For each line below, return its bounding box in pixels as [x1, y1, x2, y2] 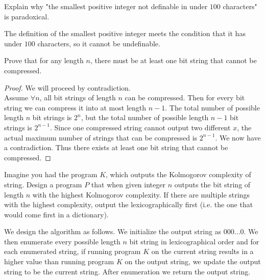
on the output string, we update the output [125, 256, 261, 267]
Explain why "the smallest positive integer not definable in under [4, 1, 208, 11]
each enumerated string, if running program [4, 246, 141, 257]
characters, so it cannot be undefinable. [37, 38, 160, 48]
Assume [4, 92, 29, 103]
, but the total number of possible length [81, 112, 209, 123]
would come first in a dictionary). [4, 209, 109, 219]
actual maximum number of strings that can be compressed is [4, 132, 198, 143]
